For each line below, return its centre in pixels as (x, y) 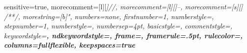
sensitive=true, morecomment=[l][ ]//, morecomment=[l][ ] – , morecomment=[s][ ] (123, 6)
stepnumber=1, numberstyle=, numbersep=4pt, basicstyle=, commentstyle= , (118, 26)
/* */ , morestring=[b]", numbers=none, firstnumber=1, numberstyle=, (109, 16)
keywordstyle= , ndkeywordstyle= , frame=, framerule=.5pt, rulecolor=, (123, 35)
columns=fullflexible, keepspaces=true (70, 45)
